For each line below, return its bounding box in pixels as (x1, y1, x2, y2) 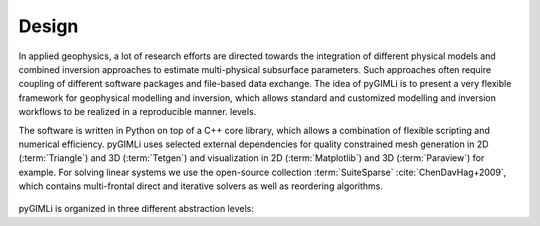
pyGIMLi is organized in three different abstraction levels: (18, 203, 254, 215)
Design (18, 15, 79, 37)
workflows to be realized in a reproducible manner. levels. (18, 106, 257, 118)
